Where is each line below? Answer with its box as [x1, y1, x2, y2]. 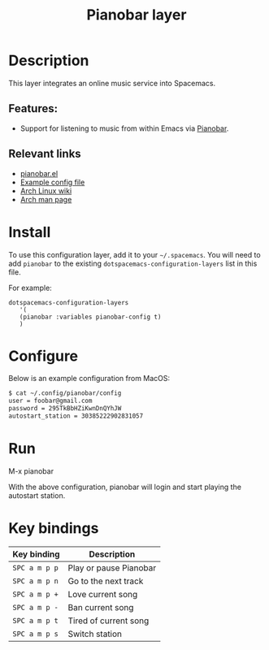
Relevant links [8, 147, 81, 161]
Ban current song [67, 601, 134, 613]
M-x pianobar [8, 466, 54, 476]
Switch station [67, 628, 123, 639]
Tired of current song [67, 615, 150, 626]
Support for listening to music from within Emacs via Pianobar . [20, 123, 229, 133]
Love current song [67, 588, 138, 600]
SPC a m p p [12, 563, 59, 572]
